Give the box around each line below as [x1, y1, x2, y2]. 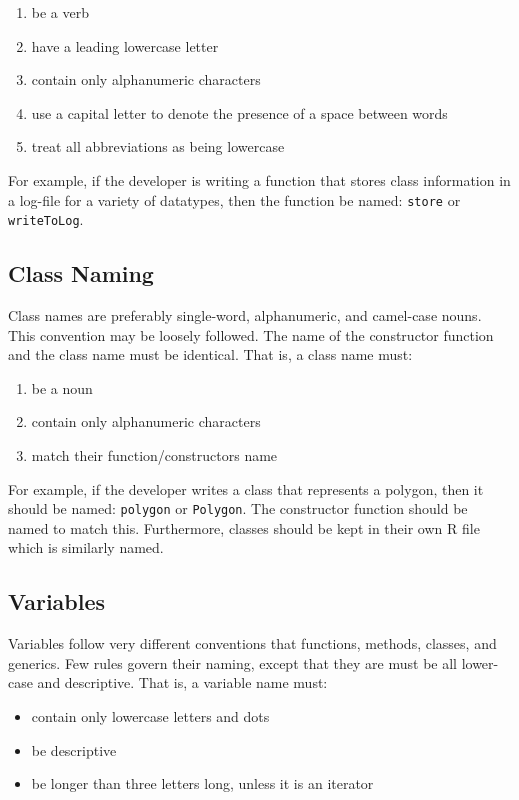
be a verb [31, 2, 90, 22]
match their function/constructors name [31, 445, 278, 466]
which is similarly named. [8, 537, 164, 558]
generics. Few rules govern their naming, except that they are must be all [8, 652, 457, 673]
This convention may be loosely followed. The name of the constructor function [8, 324, 494, 345]
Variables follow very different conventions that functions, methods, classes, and [8, 633, 497, 654]
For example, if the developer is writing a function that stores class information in [8, 169, 511, 190]
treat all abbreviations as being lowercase [31, 136, 285, 157]
